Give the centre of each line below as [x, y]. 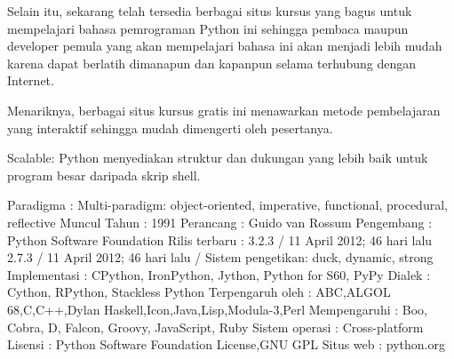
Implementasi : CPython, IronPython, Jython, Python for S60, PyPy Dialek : [219, 274]
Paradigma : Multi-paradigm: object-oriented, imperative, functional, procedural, [227, 205]
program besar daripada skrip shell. [104, 175]
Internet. [31, 80]
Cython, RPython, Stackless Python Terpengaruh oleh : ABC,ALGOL [199, 292]
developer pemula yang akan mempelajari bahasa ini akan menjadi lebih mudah [225, 46]
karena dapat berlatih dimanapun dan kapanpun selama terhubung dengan [211, 63]
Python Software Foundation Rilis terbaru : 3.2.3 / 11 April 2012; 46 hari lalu [220, 239]
